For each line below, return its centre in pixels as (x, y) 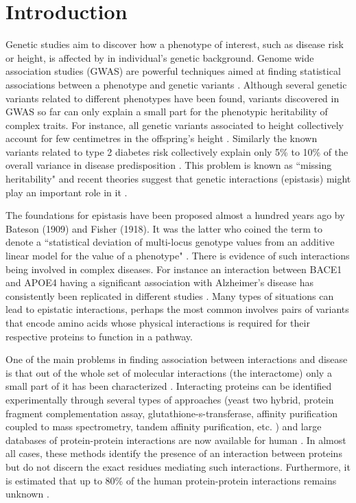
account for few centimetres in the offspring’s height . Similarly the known (162, 138)
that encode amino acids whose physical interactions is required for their (158, 323)
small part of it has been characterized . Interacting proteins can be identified (169, 386)
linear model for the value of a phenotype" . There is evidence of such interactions (178, 256)
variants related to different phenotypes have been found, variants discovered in (173, 98)
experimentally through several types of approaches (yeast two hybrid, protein (170, 399)
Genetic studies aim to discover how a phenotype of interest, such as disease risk (175, 44)
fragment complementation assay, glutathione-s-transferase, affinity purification (171, 413)
